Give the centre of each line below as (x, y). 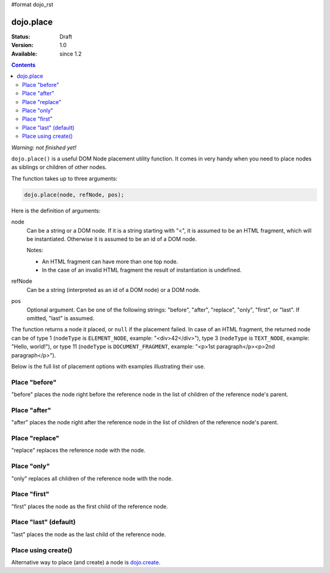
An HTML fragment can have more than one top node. (110, 261)
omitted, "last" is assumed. (61, 318)
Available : (24, 54)
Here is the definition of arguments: (56, 211)
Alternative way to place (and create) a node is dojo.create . (86, 562)
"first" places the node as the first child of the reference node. (90, 506)
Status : (21, 36)
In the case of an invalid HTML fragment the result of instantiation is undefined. (141, 270)
